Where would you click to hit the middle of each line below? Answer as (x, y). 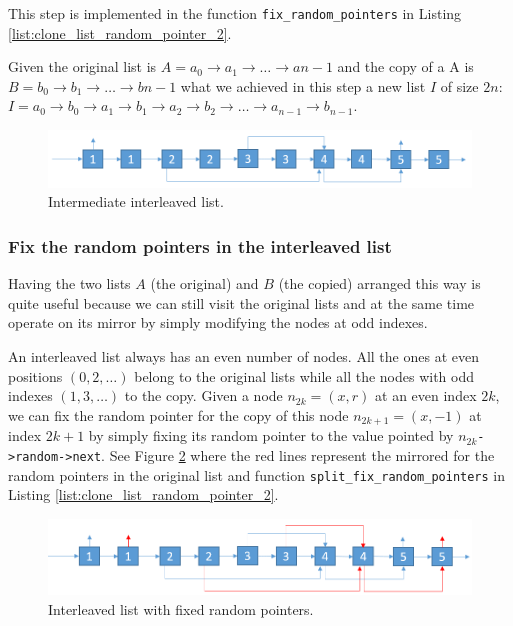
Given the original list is (82, 66)
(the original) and (204, 283)
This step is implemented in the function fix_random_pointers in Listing (235, 13)
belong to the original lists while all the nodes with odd (304, 375)
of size (459, 85)
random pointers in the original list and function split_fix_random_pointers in (257, 474)
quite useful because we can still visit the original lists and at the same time (241, 302)
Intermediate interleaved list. (136, 201)
